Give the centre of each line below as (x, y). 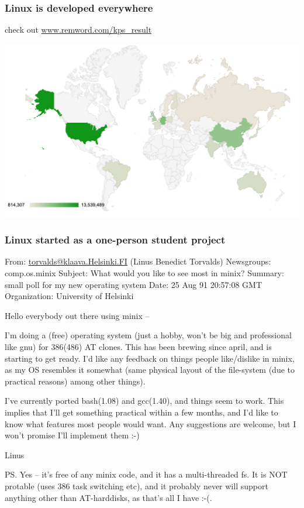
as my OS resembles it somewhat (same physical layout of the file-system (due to (150, 370)
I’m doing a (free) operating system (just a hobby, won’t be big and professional (148, 335)
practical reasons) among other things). (75, 381)
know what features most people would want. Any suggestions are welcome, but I (151, 423)
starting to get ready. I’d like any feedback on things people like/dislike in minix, (150, 358)
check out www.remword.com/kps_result (78, 30)
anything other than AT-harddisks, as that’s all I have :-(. (108, 497)
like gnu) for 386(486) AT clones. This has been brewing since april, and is (138, 346)
